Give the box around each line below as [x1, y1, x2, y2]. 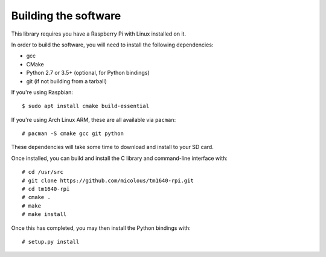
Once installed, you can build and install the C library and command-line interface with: [11, 154, 228, 162]
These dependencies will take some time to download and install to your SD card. [11, 144, 214, 151]
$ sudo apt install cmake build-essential [22, 103, 150, 110]
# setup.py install [22, 238, 80, 245]
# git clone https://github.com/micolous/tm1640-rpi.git [22, 177, 194, 184]
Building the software [11, 9, 121, 22]
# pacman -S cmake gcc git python [22, 130, 124, 137]
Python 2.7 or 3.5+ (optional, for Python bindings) [26, 69, 150, 77]
